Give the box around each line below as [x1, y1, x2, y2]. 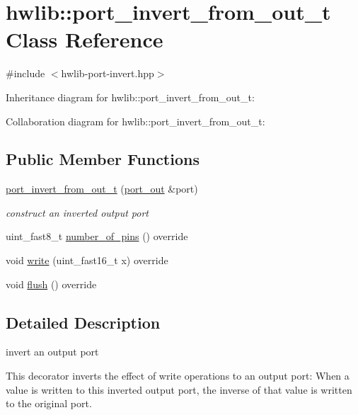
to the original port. [6, 396, 92, 411]
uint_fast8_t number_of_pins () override [6, 229, 188, 244]
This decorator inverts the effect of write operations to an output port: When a [6, 368, 350, 383]
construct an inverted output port [6, 205, 149, 220]
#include [6, 66, 45, 81]
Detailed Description [6, 311, 161, 333]
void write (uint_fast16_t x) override [6, 253, 168, 268]
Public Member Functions [6, 148, 200, 170]
